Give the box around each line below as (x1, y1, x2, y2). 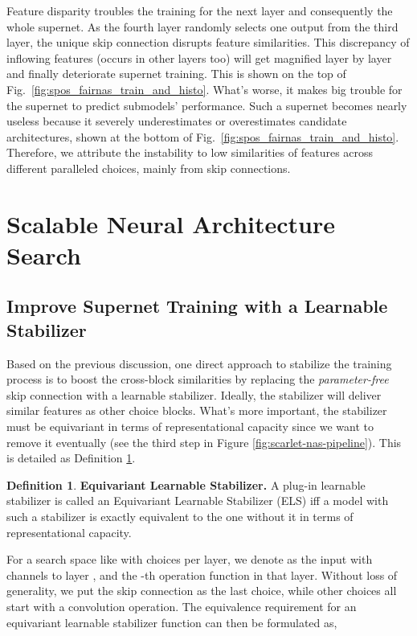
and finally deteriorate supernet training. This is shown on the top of (6, 65, 346, 82)
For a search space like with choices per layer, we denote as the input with (6, 551, 373, 568)
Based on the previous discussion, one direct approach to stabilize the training (6, 355, 392, 371)
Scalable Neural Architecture (6, 207, 336, 240)
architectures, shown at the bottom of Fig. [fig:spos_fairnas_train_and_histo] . (6, 128, 399, 145)
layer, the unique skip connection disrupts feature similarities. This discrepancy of (6, 34, 410, 51)
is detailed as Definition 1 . (6, 449, 136, 466)
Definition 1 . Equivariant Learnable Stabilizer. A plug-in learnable (6, 476, 366, 493)
